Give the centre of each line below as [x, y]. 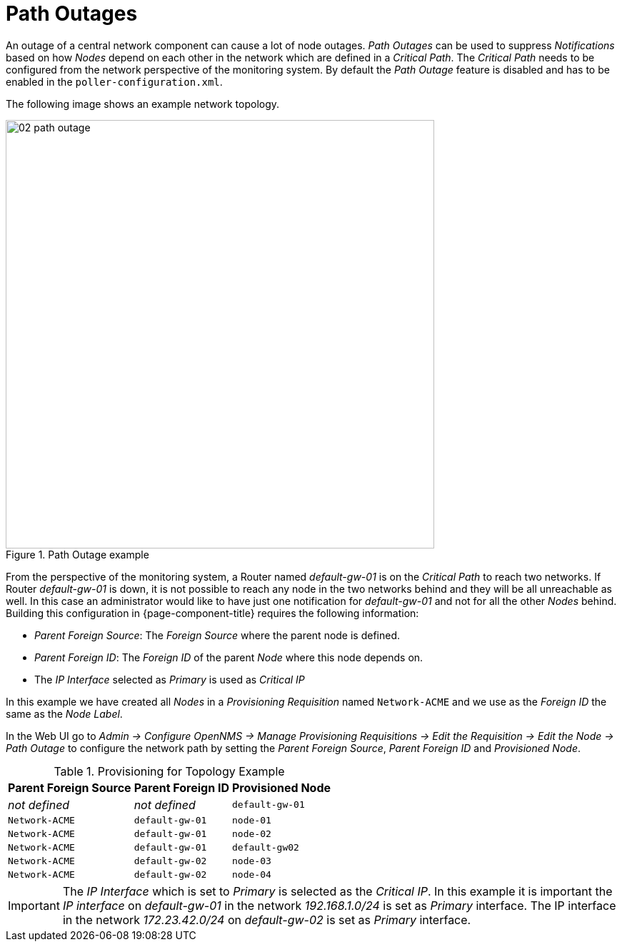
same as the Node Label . [64, 713]
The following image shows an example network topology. [143, 104]
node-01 [252, 820]
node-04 [252, 874]
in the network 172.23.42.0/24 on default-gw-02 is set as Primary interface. [267, 920]
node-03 [252, 861]
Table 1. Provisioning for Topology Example [169, 771]
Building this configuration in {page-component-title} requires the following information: [212, 613]
